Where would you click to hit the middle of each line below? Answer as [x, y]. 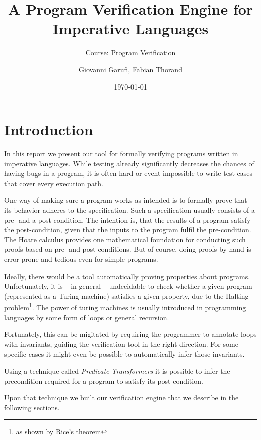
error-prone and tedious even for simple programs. [81, 259]
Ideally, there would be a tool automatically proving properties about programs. [127, 276]
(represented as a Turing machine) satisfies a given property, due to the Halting [126, 295]
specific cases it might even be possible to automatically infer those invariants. [124, 354]
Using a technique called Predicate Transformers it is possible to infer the [117, 370]
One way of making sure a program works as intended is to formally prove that [126, 200]
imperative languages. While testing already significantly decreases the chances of [129, 163]
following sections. [32, 407]
